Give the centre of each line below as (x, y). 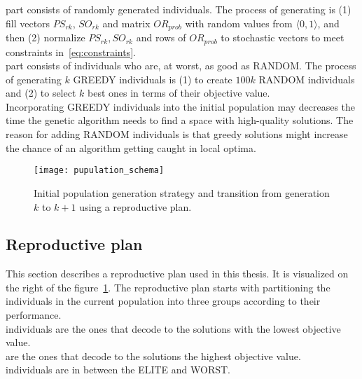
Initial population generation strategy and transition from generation (182, 192)
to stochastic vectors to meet (283, 37)
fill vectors (28, 23)
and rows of (161, 37)
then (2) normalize (46, 37)
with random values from (239, 23)
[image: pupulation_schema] (99, 171)
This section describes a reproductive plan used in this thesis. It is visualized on (177, 274)
